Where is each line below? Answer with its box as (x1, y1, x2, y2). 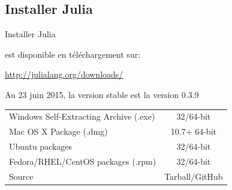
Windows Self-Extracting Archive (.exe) (9, 110, 155, 123)
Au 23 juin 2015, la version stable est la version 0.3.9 (5, 88, 199, 100)
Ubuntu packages (9, 140, 73, 153)
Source (9, 170, 34, 182)
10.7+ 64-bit (170, 125, 216, 138)
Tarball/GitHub (164, 170, 223, 182)
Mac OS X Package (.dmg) (9, 125, 108, 138)
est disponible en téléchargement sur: (5, 47, 141, 60)
